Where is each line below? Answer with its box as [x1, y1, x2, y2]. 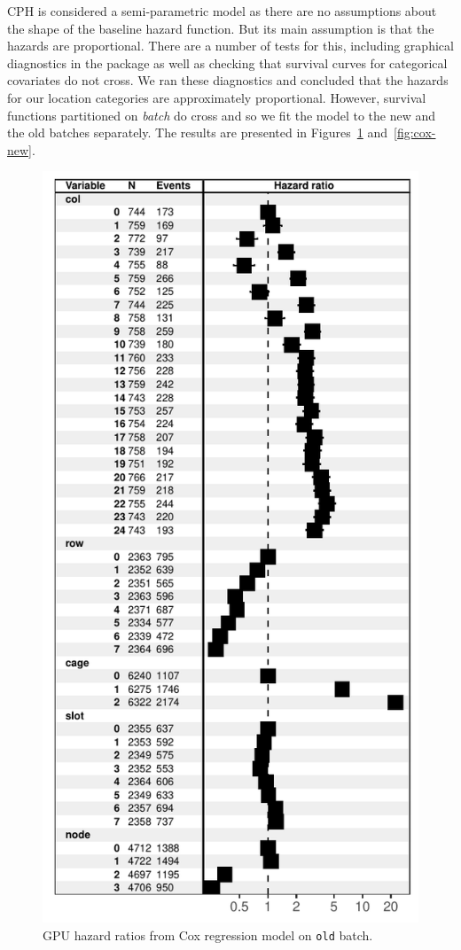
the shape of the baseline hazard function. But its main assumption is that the [7, 19, 434, 37]
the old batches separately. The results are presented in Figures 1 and [7, 123, 388, 142]
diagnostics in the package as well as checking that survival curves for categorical [7, 53, 448, 72]
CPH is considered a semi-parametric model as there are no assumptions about [7, 2, 437, 19]
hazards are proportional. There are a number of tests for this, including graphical [7, 36, 454, 55]
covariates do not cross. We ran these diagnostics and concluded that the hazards [7, 71, 449, 90]
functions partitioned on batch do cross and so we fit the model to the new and [7, 105, 436, 124]
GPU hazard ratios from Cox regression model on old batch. [43, 925, 373, 944]
